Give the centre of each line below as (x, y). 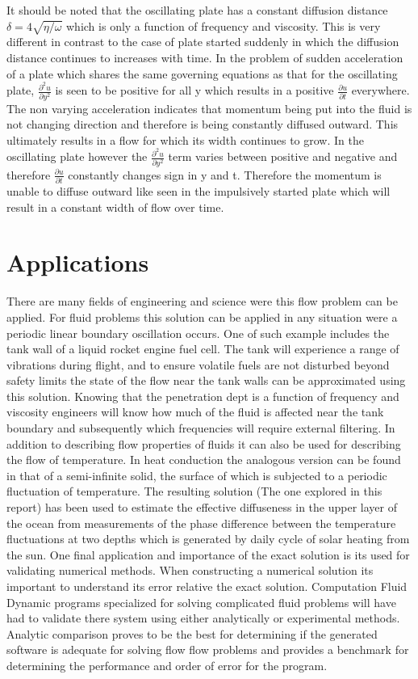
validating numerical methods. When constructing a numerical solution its (190, 570)
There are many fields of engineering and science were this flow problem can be (202, 301)
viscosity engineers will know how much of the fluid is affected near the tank (195, 412)
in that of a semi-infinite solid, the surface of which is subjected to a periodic (197, 475)
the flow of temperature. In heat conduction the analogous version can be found (204, 460)
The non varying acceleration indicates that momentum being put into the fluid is (209, 108)
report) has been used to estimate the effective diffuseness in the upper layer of (202, 507)
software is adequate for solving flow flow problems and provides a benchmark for (208, 649)
